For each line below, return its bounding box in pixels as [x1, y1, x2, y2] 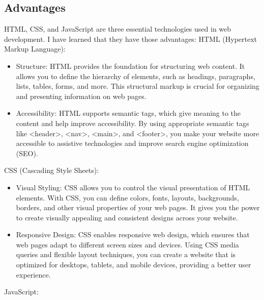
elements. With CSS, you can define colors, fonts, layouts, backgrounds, [16, 192, 239, 203]
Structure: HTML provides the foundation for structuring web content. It [16, 60, 245, 71]
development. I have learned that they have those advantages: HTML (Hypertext [4, 33, 257, 44]
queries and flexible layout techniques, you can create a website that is [16, 249, 236, 260]
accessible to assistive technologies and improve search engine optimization [16, 138, 249, 148]
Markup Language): [4, 43, 66, 54]
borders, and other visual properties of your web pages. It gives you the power [16, 202, 260, 213]
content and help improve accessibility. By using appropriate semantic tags [16, 117, 249, 128]
